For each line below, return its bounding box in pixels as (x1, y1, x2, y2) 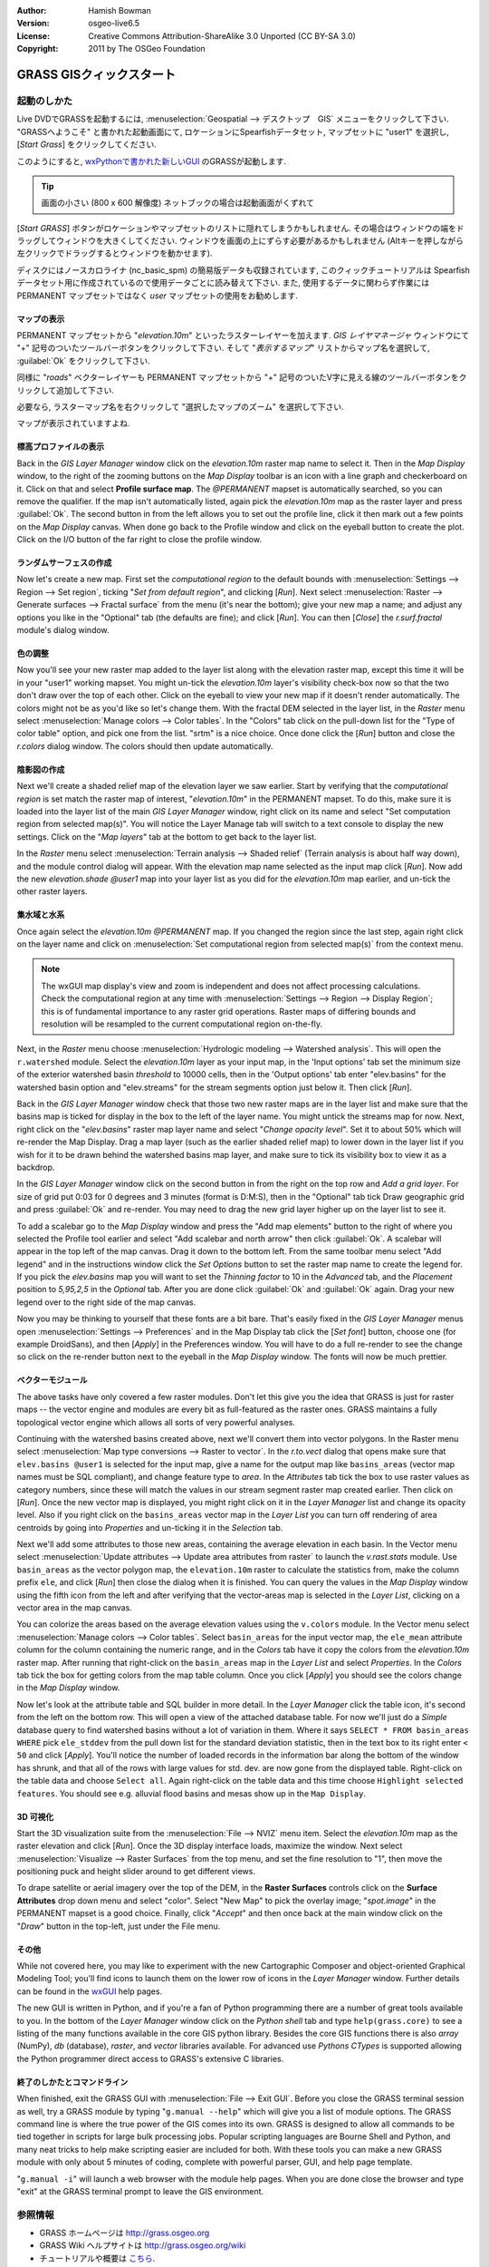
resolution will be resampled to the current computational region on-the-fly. (41, 1018, 323, 1029)
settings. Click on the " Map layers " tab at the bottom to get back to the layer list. (16, 831, 317, 842)
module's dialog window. (16, 625, 110, 636)
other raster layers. (16, 886, 88, 897)
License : (16, 30, 50, 41)
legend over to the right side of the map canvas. (16, 1297, 197, 1308)
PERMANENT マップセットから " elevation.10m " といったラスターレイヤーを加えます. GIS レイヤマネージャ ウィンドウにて (16, 330, 470, 341)
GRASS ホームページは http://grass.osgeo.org (39, 2227, 210, 2239)
